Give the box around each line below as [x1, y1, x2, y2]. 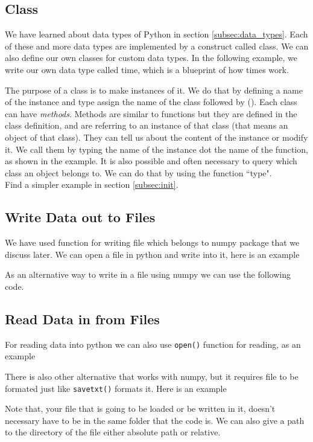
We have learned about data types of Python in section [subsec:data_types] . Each [5, 28, 308, 40]
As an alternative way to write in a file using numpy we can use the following [5, 268, 291, 281]
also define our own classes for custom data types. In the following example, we [5, 51, 298, 64]
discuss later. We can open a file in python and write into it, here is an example [5, 248, 300, 260]
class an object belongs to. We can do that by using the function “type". [5, 166, 272, 179]
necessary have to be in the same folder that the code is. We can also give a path [5, 414, 305, 426]
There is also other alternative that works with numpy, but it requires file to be [5, 370, 299, 382]
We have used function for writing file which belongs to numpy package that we [5, 236, 300, 249]
